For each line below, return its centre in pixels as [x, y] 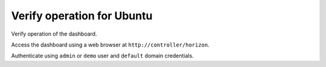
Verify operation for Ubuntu [82, 16]
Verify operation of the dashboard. [54, 34]
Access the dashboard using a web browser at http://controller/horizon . [110, 45]
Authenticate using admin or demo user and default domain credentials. [103, 56]
